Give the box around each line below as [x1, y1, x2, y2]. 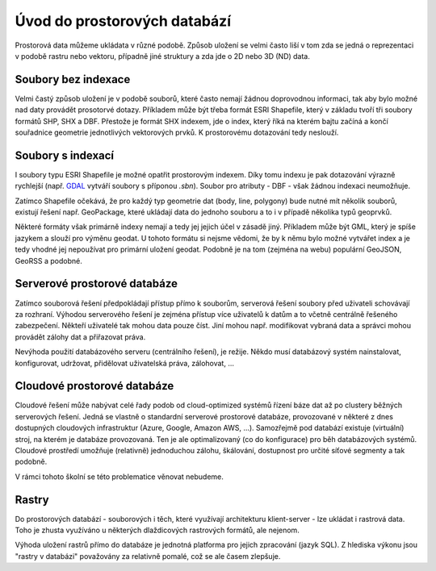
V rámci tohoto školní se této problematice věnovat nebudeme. [15, 472, 224, 481]
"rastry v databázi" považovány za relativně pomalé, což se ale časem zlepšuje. [15, 551, 281, 561]
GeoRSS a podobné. [15, 256, 82, 265]
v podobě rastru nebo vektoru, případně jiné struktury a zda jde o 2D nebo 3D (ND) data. [15, 51, 311, 60]
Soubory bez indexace [15, 73, 131, 86]
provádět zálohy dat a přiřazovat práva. [15, 331, 146, 342]
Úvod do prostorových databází [15, 12, 232, 30]
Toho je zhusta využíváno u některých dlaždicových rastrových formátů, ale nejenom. [15, 525, 300, 536]
